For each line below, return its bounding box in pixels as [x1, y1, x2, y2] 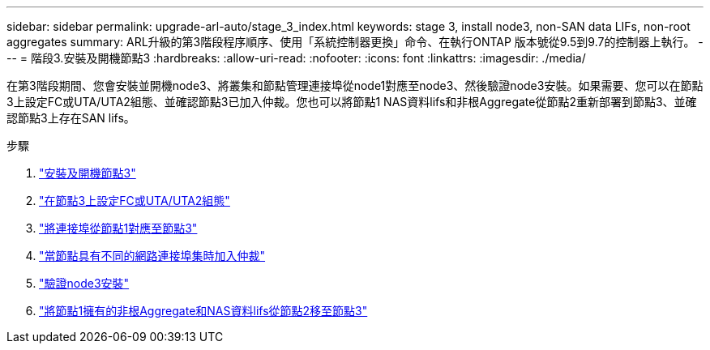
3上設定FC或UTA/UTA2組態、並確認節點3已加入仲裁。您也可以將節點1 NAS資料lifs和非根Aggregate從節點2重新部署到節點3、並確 [6, 95, 697, 109]
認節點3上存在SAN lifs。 [6, 111, 135, 125]
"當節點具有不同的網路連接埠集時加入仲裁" [39, 249, 266, 262]
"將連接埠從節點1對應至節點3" [39, 221, 198, 235]
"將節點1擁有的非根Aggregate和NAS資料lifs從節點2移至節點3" [39, 304, 368, 318]
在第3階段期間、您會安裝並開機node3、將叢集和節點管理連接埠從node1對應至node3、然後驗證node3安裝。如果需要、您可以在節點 [6, 79, 704, 92]
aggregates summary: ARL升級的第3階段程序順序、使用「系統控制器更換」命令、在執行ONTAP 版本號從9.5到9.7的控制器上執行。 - [6, 35, 704, 49]
